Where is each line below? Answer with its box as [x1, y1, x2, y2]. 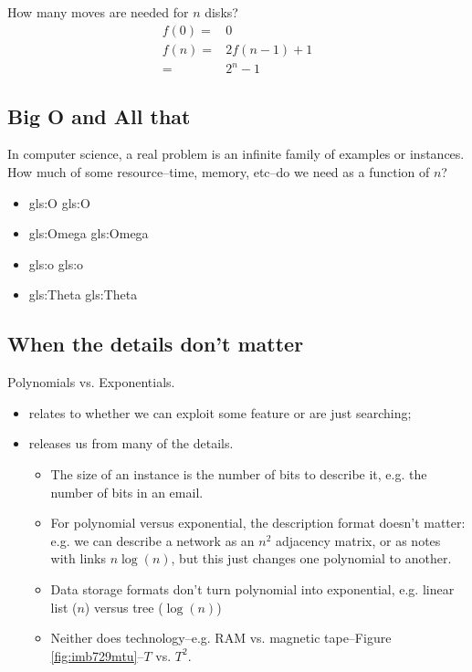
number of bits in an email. [50, 482, 204, 501]
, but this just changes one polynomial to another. [171, 549, 452, 568]
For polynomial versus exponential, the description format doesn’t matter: [50, 513, 466, 532]
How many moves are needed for [7, 3, 189, 21]
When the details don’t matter [7, 330, 304, 358]
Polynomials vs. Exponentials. [7, 373, 175, 392]
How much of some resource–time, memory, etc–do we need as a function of [7, 162, 430, 181]
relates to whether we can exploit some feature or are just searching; [28, 403, 412, 422]
